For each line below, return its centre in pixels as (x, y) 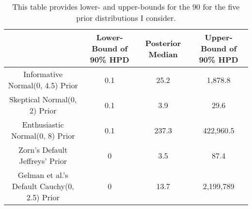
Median (163, 54)
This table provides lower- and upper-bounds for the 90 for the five (126, 7)
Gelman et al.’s (43, 175)
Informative (43, 74)
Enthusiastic (43, 124)
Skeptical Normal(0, (43, 99)
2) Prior (43, 110)
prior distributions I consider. (126, 18)
